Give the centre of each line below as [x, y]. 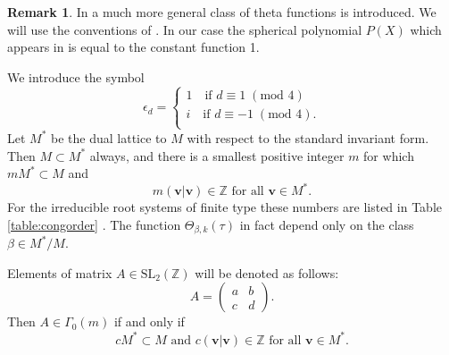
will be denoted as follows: [267, 272]
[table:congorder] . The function [94, 224]
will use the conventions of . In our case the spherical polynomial [185, 29]
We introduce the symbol [76, 76]
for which [389, 155]
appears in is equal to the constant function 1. [133, 47]
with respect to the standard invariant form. [308, 137]
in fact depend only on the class [327, 224]
